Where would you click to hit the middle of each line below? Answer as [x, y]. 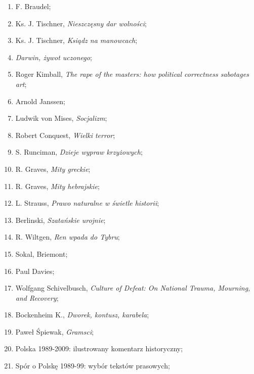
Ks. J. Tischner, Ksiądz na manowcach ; [76, 40]
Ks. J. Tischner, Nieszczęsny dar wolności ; [81, 23]
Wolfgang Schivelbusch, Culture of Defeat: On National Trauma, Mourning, [133, 288]
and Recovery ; [37, 297]
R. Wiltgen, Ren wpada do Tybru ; [68, 237]
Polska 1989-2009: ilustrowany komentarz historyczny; [99, 348]
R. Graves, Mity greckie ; [53, 169]
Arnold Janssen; [40, 101]
